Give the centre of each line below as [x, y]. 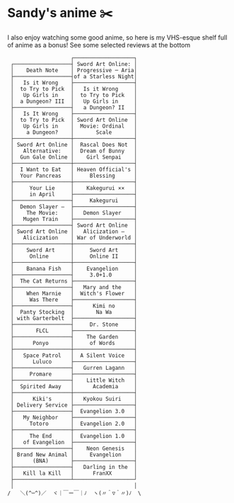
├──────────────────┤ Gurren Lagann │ [74, 368]
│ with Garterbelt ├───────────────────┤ [74, 318]
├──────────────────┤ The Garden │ [74, 337]
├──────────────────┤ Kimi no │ [74, 306]
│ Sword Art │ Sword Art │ [74, 250]
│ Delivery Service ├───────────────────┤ [74, 405]
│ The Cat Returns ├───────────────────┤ [74, 281]
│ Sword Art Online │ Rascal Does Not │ [74, 145]
